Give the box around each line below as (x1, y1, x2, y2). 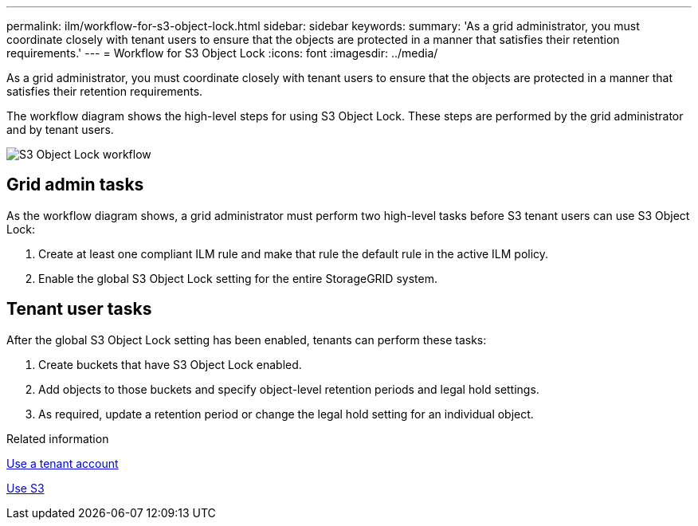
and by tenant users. (6, 123, 114, 136)
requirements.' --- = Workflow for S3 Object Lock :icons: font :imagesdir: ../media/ (6, 46, 438, 60)
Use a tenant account (6, 456, 119, 470)
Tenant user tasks (6, 299, 152, 320)
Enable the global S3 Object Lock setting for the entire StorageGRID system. (38, 271, 437, 285)
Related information (6, 431, 109, 446)
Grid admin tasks (6, 175, 144, 195)
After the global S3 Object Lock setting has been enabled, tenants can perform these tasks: (6, 332, 487, 347)
